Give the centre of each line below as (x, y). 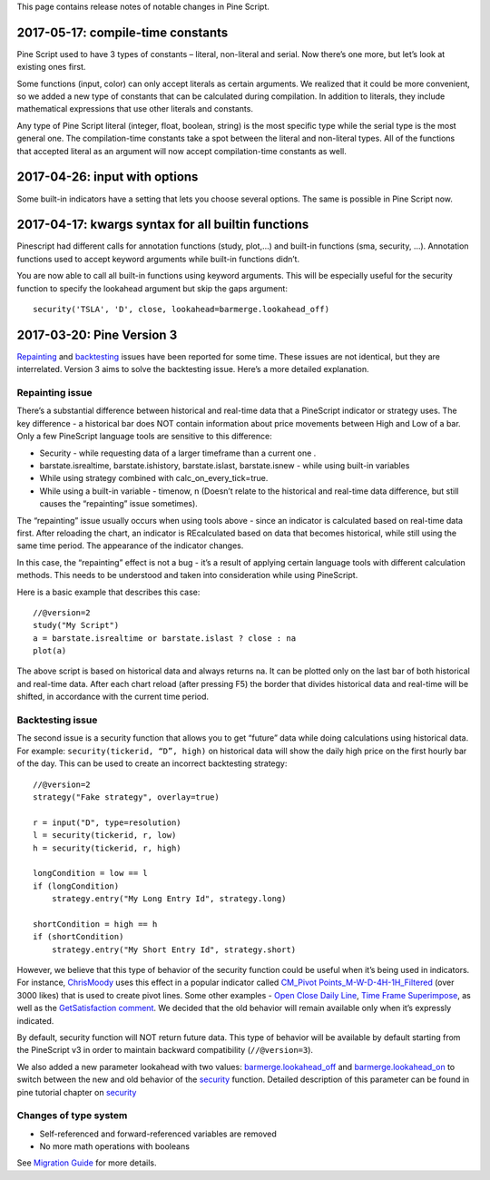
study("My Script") (76, 625)
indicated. (35, 1020)
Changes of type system (72, 1116)
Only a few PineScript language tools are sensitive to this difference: (144, 437)
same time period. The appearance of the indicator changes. (130, 546)
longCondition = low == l (91, 873)
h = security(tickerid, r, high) (107, 848)
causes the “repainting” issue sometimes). (119, 504)
